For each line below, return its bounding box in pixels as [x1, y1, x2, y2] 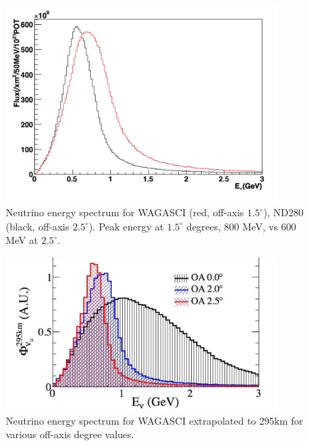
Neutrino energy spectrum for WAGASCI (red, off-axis [6, 205, 244, 220]
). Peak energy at [88, 218, 164, 233]
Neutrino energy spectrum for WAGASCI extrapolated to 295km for [6, 413, 303, 428]
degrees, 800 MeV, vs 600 [186, 218, 296, 233]
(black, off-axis [6, 218, 70, 233]
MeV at [6, 233, 38, 248]
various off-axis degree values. [6, 427, 134, 442]
